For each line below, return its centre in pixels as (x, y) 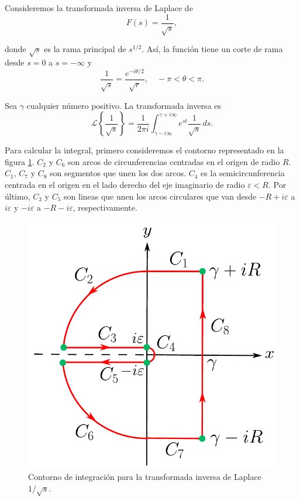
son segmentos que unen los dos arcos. (118, 173)
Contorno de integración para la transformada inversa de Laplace (145, 476)
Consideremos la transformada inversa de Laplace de (99, 8)
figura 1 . (20, 161)
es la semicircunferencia (243, 173)
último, (18, 196)
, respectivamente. (105, 207)
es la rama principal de (85, 49)
